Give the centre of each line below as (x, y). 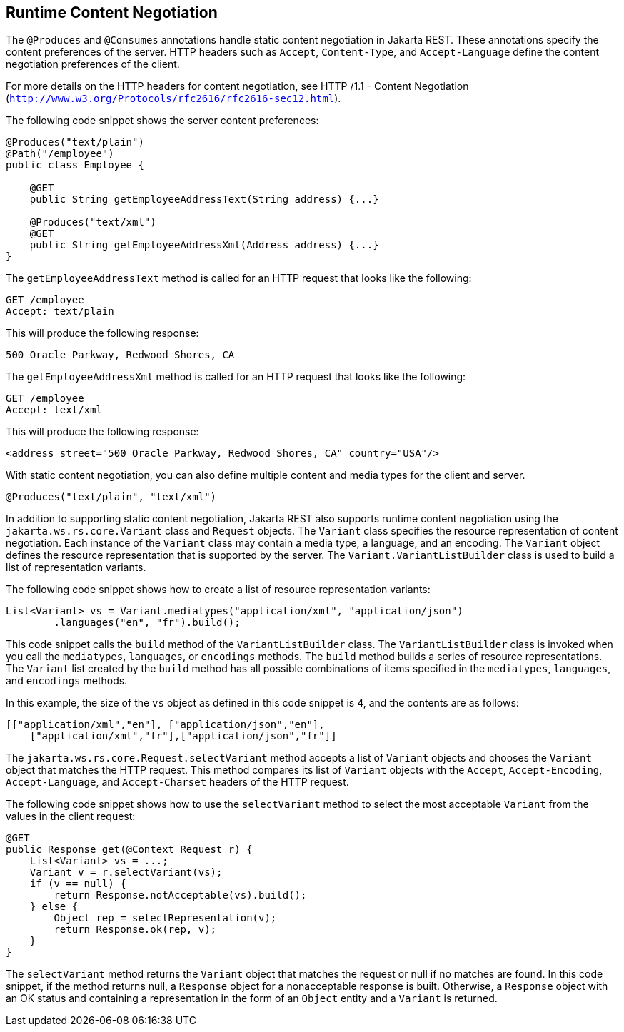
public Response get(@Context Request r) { (129, 850)
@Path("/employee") (60, 154)
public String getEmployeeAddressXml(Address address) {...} (204, 245)
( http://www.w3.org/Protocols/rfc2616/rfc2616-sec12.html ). (173, 98)
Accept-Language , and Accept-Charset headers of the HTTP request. (177, 782)
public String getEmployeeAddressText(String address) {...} (204, 199)
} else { (54, 907)
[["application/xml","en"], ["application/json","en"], (165, 725)
